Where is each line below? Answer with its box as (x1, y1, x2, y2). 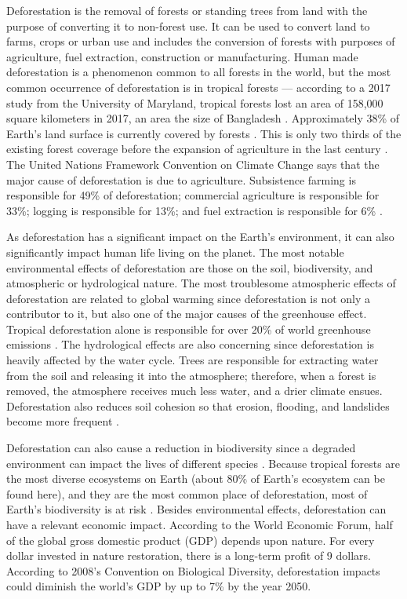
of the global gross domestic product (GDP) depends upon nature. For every (6, 531, 375, 548)
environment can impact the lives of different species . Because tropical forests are (6, 455, 401, 471)
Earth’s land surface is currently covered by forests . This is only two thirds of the (6, 125, 402, 141)
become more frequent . (6, 413, 119, 429)
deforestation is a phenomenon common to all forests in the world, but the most (6, 64, 391, 80)
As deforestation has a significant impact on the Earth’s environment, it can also (6, 228, 394, 245)
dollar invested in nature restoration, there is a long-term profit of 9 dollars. (6, 547, 371, 564)
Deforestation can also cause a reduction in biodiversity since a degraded (6, 440, 356, 456)
